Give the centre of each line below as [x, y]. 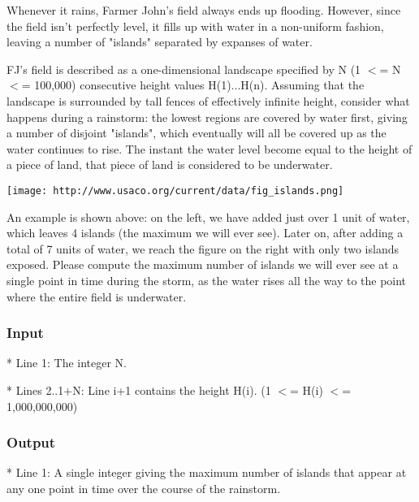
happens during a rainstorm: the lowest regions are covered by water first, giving [207, 117]
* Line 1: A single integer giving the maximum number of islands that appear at [207, 472]
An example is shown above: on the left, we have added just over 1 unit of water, [208, 216]
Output [31, 442]
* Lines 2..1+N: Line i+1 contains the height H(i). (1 [139, 389]
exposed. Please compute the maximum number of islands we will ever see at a [203, 264]
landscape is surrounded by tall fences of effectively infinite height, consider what [208, 100]
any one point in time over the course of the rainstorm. [144, 488]
